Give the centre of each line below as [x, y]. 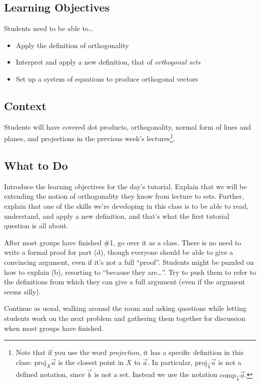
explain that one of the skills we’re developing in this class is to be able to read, [126, 206]
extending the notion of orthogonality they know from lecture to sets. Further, [124, 196]
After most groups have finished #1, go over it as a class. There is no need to [123, 242]
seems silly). [22, 291]
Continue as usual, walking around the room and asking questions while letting [125, 308]
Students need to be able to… [49, 28]
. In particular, [170, 362]
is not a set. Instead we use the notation [156, 374]
